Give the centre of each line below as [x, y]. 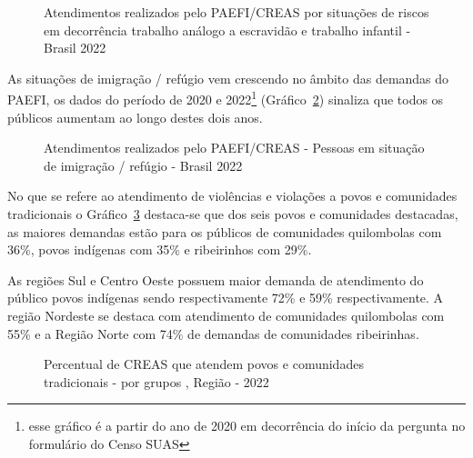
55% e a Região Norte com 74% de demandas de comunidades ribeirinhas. [213, 333]
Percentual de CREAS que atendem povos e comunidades [204, 364]
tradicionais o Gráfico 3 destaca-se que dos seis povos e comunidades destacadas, [233, 214]
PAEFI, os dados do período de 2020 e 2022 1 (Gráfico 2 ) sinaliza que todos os [226, 98]
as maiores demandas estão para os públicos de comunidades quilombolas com [225, 231]
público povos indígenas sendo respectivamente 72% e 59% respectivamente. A [226, 298]
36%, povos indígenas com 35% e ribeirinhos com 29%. [160, 249]
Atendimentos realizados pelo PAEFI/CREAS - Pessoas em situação [234, 148]
